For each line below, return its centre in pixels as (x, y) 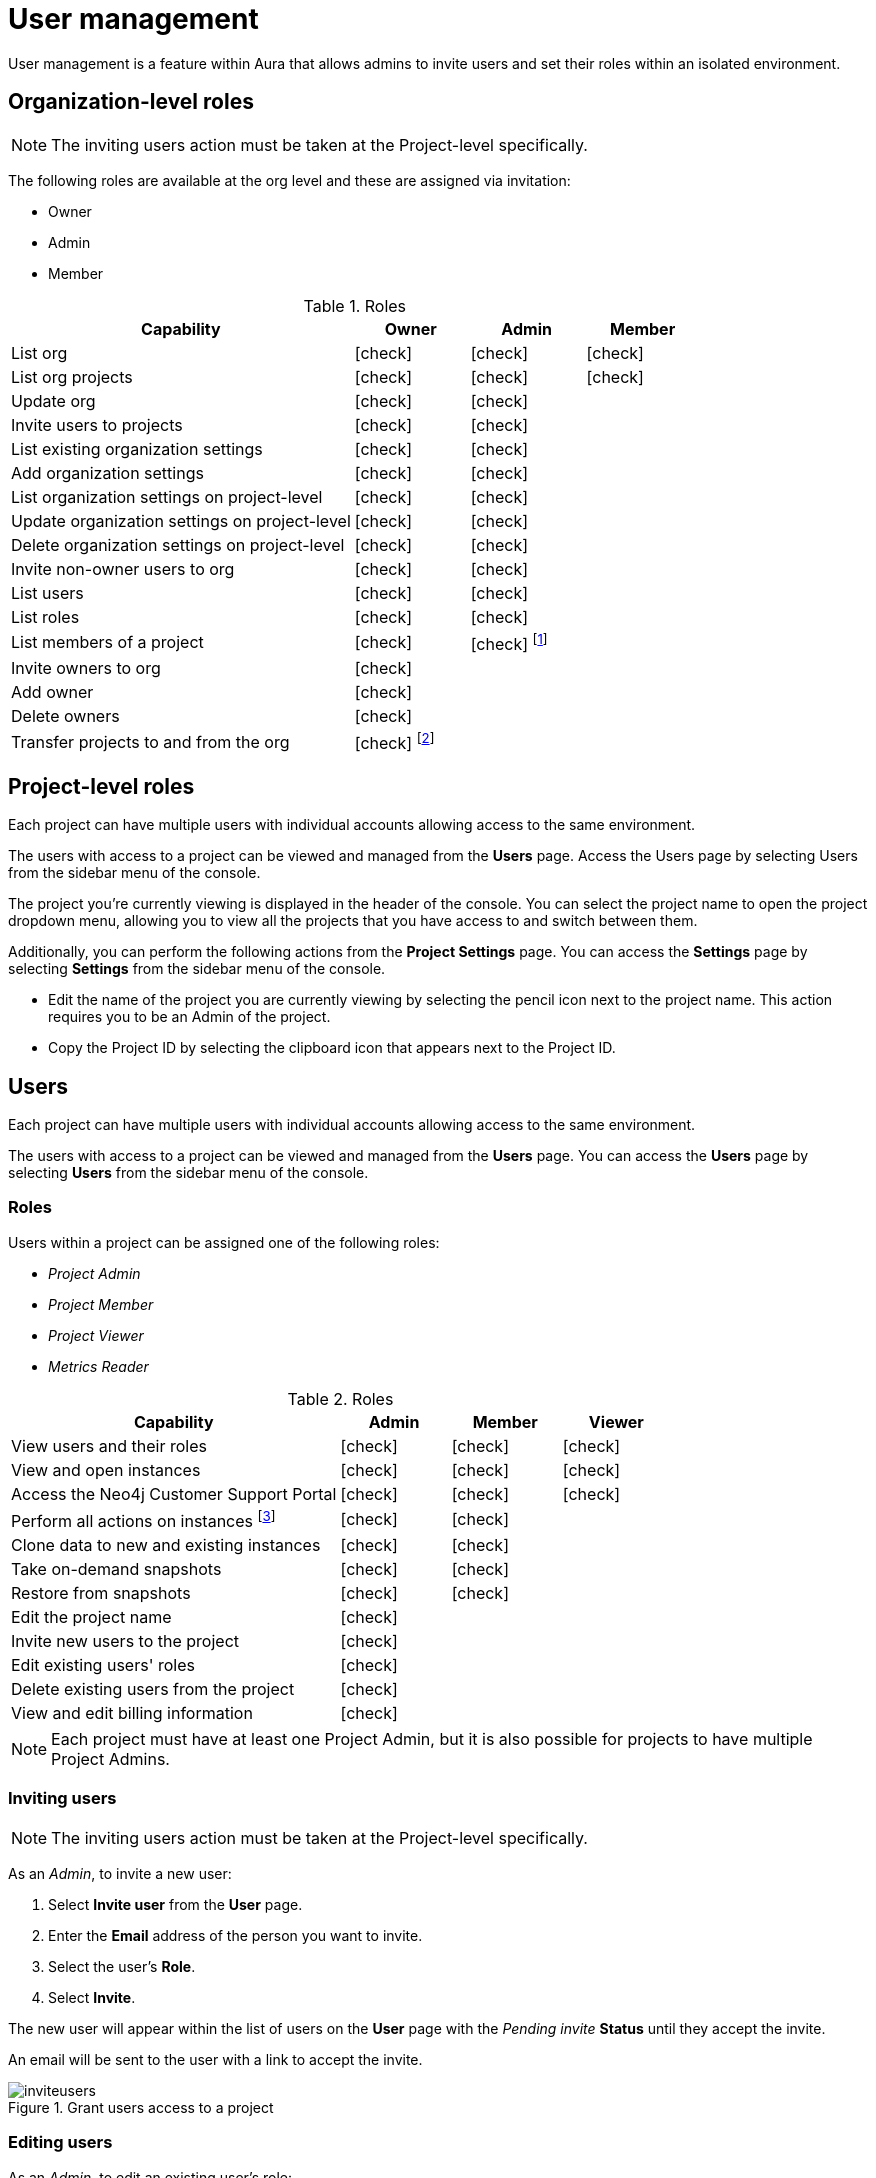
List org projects (72, 376)
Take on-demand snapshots (116, 1569)
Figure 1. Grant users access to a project (141, 2107)
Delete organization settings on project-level (178, 544)
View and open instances (106, 1469)
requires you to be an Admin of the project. (189, 1017)
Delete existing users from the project (153, 1689)
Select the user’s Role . (122, 1966)
